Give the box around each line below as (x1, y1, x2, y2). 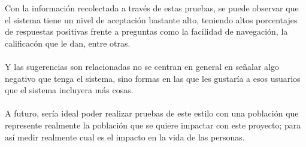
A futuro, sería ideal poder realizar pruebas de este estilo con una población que (5, 107, 299, 120)
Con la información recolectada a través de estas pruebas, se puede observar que (5, 2, 299, 14)
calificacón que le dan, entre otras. (5, 36, 131, 49)
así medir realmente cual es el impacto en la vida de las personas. (5, 130, 245, 143)
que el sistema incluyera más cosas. (5, 84, 134, 96)
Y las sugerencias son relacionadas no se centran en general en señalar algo (5, 60, 280, 72)
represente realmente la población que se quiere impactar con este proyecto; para (5, 118, 301, 131)
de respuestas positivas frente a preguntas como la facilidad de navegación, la (5, 25, 288, 38)
